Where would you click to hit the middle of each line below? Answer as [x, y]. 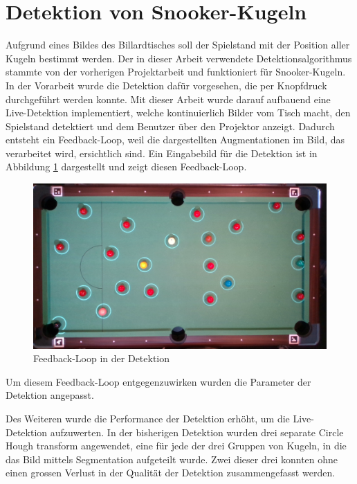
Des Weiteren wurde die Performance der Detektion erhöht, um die [148, 418]
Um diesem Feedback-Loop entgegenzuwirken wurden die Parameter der [158, 381]
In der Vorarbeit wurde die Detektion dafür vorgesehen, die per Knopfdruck [166, 85]
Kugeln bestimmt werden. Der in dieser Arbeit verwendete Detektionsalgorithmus [179, 58]
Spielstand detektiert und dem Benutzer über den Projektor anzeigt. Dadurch [170, 126]
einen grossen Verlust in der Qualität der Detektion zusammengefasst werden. [171, 473]
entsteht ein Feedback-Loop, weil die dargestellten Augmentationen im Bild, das [175, 140]
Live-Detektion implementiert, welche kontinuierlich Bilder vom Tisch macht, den [178, 113]
